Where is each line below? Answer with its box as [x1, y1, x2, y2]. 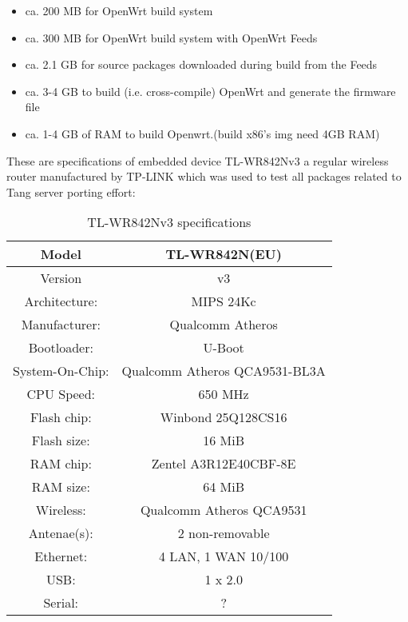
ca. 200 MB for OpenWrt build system [25, 2, 213, 18]
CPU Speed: [26, 385, 96, 404]
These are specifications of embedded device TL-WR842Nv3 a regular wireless [6, 152, 389, 169]
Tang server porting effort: [6, 183, 136, 200]
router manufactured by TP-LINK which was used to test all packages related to [6, 168, 402, 185]
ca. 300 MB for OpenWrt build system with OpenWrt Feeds [25, 29, 318, 46]
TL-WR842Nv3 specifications [87, 213, 252, 232]
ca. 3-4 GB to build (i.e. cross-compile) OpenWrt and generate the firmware [25, 82, 396, 99]
